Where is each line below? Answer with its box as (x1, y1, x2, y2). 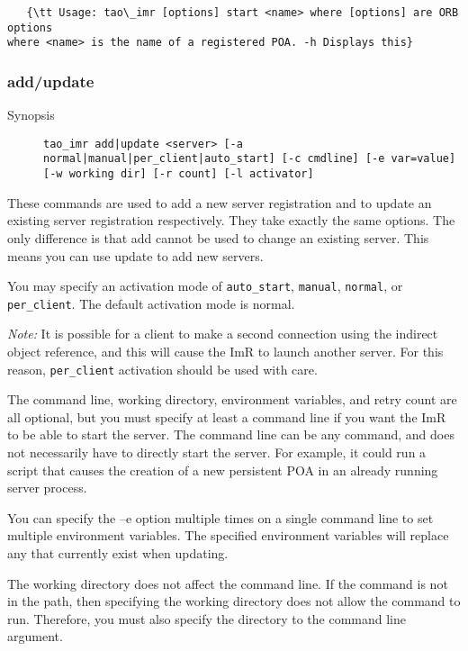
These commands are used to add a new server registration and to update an (7, 193, 432, 212)
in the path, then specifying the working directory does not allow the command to (7, 592, 461, 610)
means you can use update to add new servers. (7, 246, 264, 265)
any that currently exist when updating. (7, 544, 229, 563)
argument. (7, 627, 63, 646)
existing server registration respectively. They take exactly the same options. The (7, 211, 455, 230)
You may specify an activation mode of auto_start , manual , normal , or (7, 276, 403, 295)
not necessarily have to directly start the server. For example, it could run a (7, 443, 427, 462)
